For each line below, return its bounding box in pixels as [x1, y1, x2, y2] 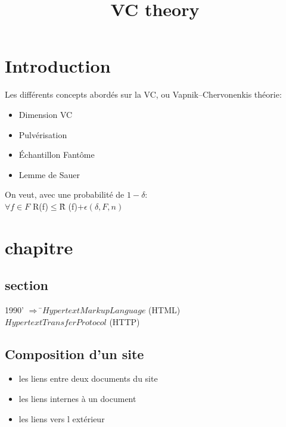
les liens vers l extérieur [18, 412, 105, 425]
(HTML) [148, 304, 181, 316]
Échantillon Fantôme [18, 148, 95, 161]
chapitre [5, 235, 73, 259]
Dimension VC [18, 108, 73, 120]
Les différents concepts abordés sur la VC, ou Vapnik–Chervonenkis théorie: [5, 88, 282, 101]
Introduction [5, 54, 111, 78]
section [5, 276, 48, 294]
